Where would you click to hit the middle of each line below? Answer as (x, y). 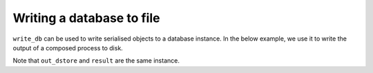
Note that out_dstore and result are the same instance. (96, 61)
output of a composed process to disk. (68, 48)
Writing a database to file (86, 18)
